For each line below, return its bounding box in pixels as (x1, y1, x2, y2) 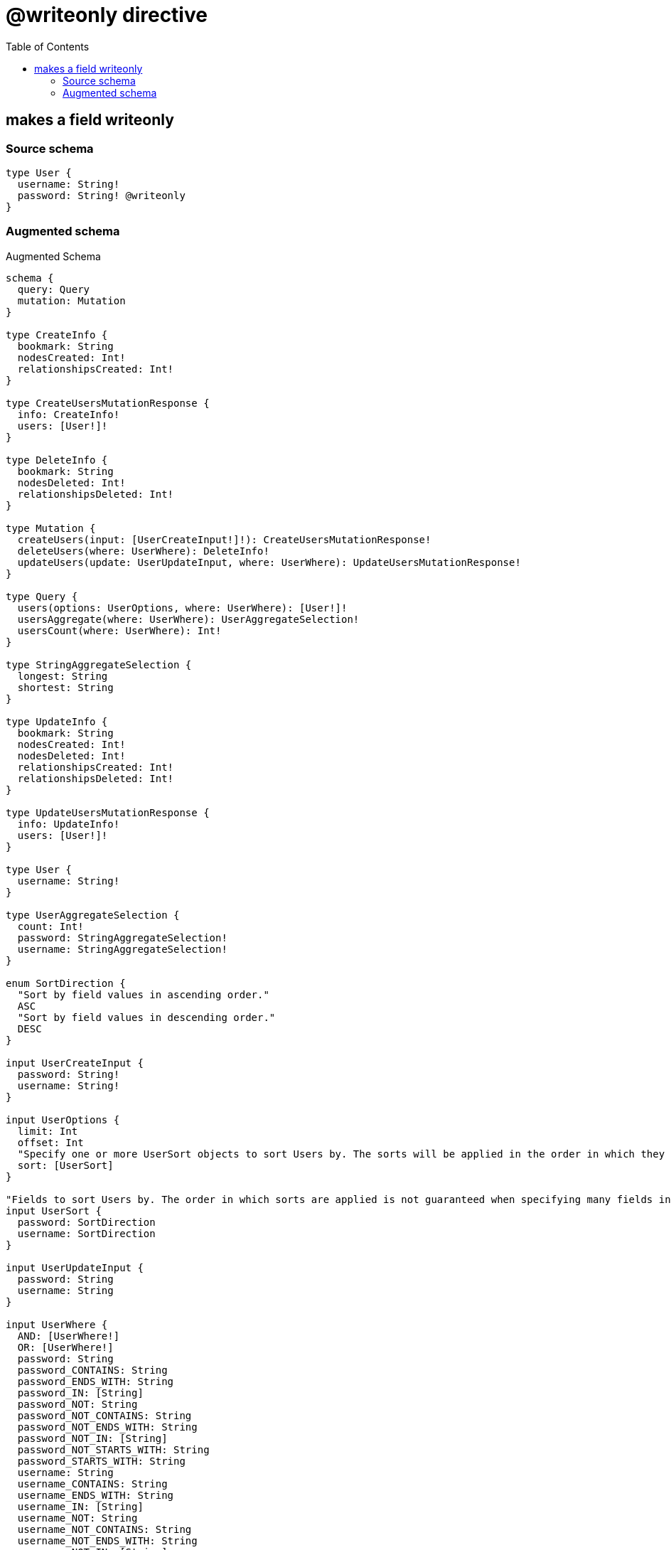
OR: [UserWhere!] (17, 1341, 114, 1353)
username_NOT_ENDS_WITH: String (17, 1534, 198, 1546)
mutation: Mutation (17, 294, 126, 306)
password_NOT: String (17, 1398, 138, 1410)
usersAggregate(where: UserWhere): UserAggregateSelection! (17, 613, 360, 625)
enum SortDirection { (6, 977, 126, 989)
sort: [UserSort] (17, 1159, 114, 1171)
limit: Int (17, 1125, 78, 1137)
